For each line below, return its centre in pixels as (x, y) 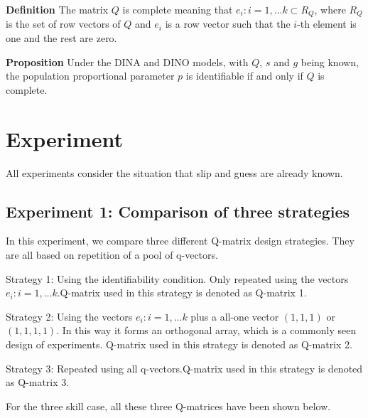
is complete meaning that (178, 9)
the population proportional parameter (90, 76)
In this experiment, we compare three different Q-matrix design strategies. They (180, 241)
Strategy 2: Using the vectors (69, 316)
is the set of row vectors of (63, 24)
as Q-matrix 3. (38, 382)
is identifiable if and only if (244, 76)
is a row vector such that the (228, 24)
